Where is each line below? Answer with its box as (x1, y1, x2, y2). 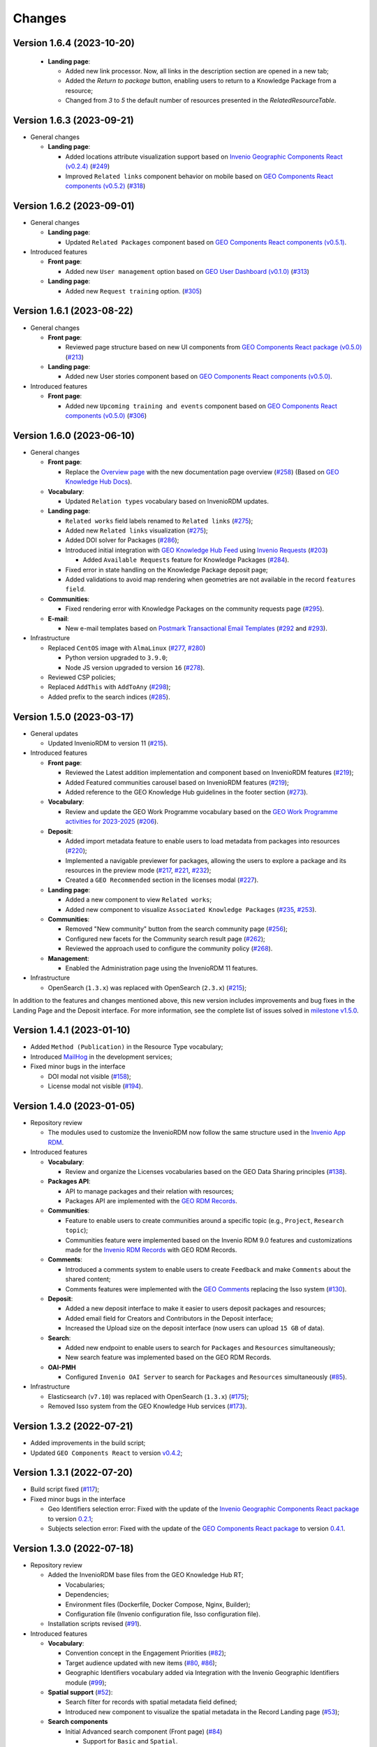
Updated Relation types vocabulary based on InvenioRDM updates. (65, 497, 269, 505)
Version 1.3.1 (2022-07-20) (13, 1467, 133, 1479)
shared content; (65, 1275, 111, 1284)
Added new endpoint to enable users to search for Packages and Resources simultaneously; (65, 1343, 336, 1351)
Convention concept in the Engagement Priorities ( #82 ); (65, 1649, 226, 1658)
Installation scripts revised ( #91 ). (47, 1620, 142, 1628)
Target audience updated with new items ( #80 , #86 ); (65, 1658, 217, 1667)
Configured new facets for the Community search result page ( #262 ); (65, 934, 265, 943)
